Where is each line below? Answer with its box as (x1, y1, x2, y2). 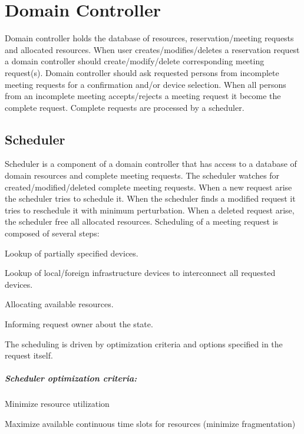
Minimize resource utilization (5, 397, 110, 410)
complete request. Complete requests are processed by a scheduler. (5, 101, 244, 113)
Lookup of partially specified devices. (5, 246, 138, 259)
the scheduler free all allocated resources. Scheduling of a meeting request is (5, 215, 279, 228)
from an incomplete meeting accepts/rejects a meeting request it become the (5, 90, 281, 102)
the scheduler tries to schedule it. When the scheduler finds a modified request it (5, 192, 296, 205)
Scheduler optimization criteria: (5, 372, 137, 384)
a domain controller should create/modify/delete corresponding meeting (5, 55, 265, 67)
